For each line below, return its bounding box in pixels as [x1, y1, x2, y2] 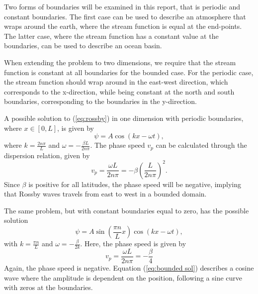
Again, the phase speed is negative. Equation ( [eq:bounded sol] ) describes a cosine [4, 262, 254, 273]
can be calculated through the [156, 140, 247, 150]
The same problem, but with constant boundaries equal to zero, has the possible [4, 205, 249, 215]
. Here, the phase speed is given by [80, 238, 186, 249]
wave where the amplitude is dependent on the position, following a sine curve [4, 272, 243, 283]
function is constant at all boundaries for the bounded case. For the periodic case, [4, 67, 254, 77]
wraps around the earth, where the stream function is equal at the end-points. [4, 21, 242, 31]
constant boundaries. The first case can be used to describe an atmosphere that [4, 11, 246, 21]
